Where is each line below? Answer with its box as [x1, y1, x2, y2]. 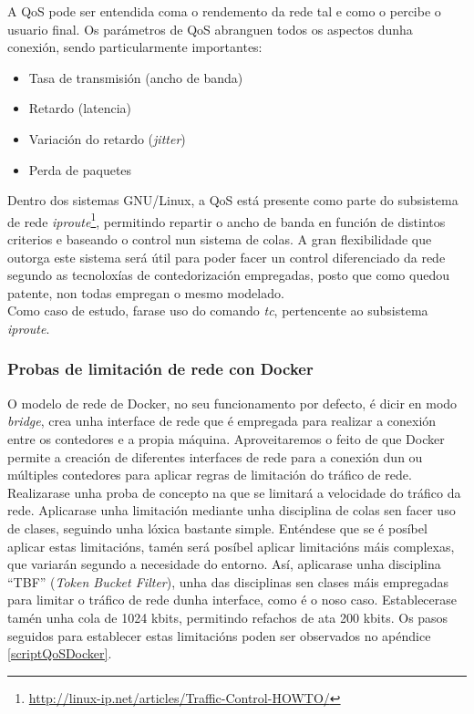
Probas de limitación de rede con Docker [7, 357, 314, 380]
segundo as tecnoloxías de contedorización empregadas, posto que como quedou [7, 265, 449, 285]
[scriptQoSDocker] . [7, 644, 112, 663]
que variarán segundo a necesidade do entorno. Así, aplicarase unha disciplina [7, 554, 441, 574]
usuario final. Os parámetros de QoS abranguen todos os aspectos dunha [7, 19, 413, 38]
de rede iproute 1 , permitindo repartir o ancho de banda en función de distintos [7, 209, 446, 231]
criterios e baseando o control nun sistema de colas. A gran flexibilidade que [7, 230, 432, 248]
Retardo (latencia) [28, 98, 132, 118]
